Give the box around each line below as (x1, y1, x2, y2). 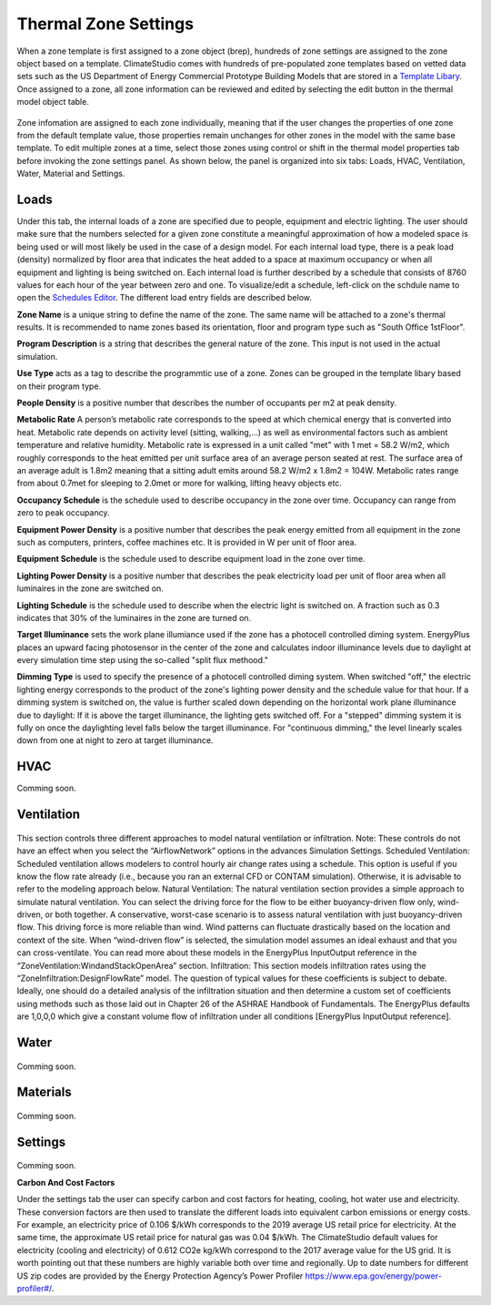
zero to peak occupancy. (16, 507, 110, 518)
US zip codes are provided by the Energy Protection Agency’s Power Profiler (16, 1270, 304, 1281)
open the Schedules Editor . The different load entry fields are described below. (16, 292, 313, 303)
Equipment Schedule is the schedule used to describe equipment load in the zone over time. (16, 554, 366, 565)
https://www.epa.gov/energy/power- (305, 1270, 443, 1281)
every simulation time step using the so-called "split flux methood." (16, 655, 268, 666)
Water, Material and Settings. (16, 168, 125, 179)
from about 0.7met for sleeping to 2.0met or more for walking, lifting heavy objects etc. (16, 478, 343, 489)
